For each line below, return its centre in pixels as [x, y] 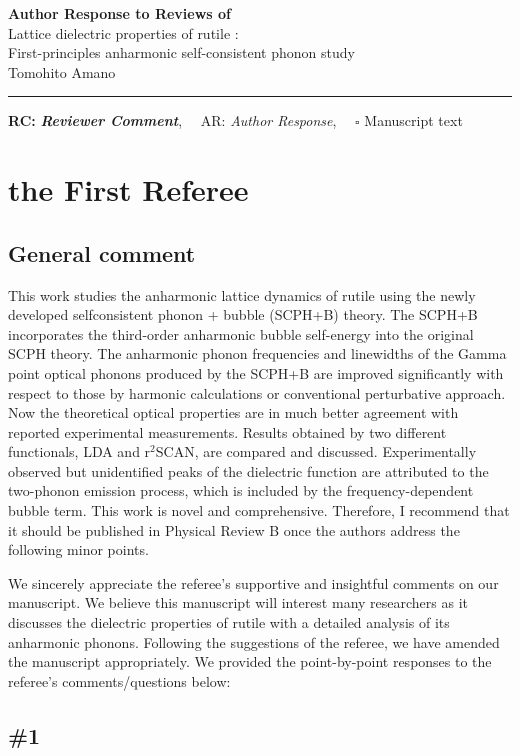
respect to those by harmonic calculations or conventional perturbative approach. [257, 392]
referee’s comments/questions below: [119, 680]
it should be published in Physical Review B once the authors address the [234, 529]
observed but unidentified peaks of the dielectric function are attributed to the [248, 470]
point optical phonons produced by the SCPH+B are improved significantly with [256, 372]
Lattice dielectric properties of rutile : [123, 32]
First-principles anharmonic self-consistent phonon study [181, 52]
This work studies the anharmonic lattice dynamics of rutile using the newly [242, 294]
